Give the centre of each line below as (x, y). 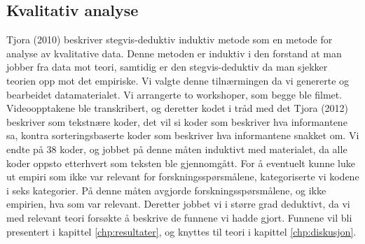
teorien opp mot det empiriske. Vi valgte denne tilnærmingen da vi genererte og (178, 80)
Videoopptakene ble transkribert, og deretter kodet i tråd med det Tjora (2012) (178, 108)
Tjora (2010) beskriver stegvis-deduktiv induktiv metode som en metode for (170, 40)
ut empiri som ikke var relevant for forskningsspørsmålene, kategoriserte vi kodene (183, 177)
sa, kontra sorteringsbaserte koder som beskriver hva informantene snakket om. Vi (183, 135)
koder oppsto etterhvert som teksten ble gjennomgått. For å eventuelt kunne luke (181, 163)
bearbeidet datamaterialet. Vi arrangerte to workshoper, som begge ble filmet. (174, 94)
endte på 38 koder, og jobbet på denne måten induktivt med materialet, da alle (177, 149)
